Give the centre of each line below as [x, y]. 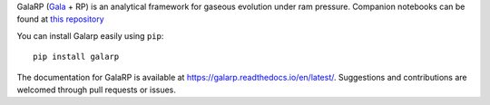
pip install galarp [76, 57]
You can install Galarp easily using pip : [90, 35]
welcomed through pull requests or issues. [97, 90]
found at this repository [60, 19]
